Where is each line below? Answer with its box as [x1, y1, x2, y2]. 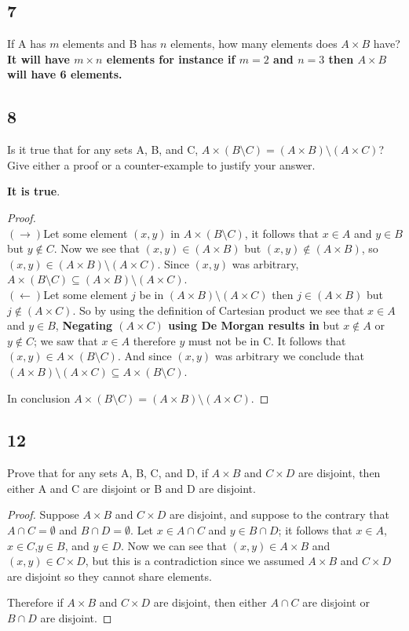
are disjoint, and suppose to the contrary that [169, 506, 389, 523]
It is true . [7, 183, 60, 199]
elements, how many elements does [170, 35, 338, 52]
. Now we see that [53, 240, 140, 257]
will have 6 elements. [7, 66, 122, 82]
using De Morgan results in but [168, 317, 340, 334]
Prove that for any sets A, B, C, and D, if [7, 465, 208, 481]
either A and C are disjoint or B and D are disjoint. [7, 480, 256, 496]
